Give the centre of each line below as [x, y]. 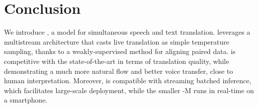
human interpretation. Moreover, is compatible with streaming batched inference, [128, 81]
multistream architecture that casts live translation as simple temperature [117, 41]
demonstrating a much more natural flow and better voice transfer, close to [119, 71]
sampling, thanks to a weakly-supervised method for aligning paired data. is [120, 51]
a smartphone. [26, 100]
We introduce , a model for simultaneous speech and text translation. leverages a [127, 32]
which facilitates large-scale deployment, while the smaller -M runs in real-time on [129, 90]
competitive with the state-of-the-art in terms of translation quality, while [117, 61]
